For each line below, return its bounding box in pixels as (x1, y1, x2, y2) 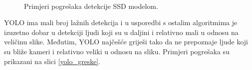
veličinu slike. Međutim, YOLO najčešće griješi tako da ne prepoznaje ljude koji (4, 36, 248, 47)
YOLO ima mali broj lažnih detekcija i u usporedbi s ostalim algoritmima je (4, 17, 238, 28)
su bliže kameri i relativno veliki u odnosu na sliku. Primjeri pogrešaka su (4, 46, 230, 56)
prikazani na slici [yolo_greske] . (4, 56, 101, 66)
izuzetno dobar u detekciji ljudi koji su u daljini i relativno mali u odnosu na (4, 27, 239, 37)
